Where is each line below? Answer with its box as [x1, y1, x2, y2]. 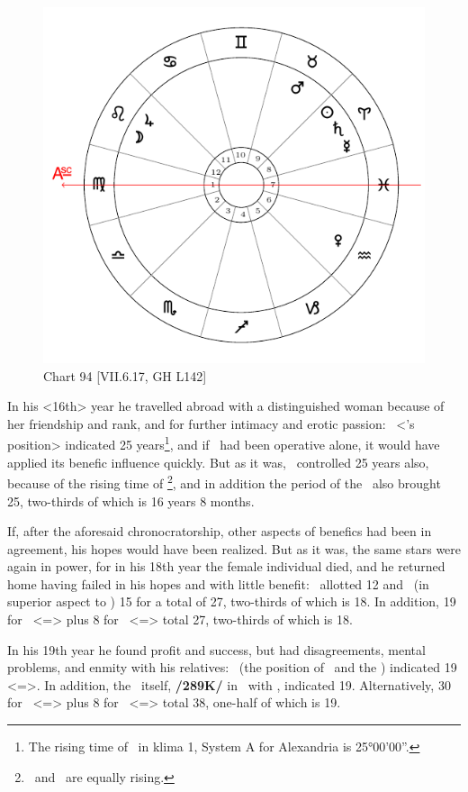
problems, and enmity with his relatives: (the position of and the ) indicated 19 [7, 658, 457, 677]
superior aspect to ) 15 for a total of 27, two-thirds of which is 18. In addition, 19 [7, 592, 456, 611]
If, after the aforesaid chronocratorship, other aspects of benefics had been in [7, 522, 432, 541]
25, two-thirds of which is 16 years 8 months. [7, 491, 255, 510]
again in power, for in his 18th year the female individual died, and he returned [7, 557, 445, 576]
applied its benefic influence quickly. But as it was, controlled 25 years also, [7, 452, 429, 471]
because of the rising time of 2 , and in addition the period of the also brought [7, 471, 441, 492]
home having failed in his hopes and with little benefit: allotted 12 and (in [7, 574, 429, 593]
